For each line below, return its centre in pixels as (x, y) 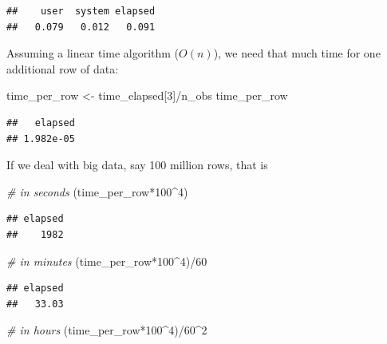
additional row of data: (63, 68)
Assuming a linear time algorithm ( (93, 53)
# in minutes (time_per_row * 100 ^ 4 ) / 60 (107, 261)
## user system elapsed (81, 11)
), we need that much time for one (297, 53)
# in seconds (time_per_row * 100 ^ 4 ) (97, 191)
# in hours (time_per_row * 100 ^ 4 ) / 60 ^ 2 (107, 330)
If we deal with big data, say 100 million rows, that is (137, 165)
